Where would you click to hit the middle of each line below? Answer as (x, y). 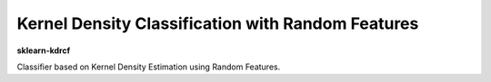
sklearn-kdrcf (44, 50)
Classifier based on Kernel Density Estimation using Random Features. (149, 67)
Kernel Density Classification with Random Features (218, 23)
